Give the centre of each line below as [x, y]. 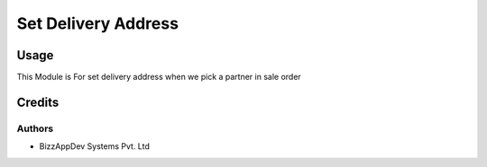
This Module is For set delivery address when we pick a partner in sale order [159, 77]
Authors [35, 128]
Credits [38, 102]
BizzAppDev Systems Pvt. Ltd [95, 146]
